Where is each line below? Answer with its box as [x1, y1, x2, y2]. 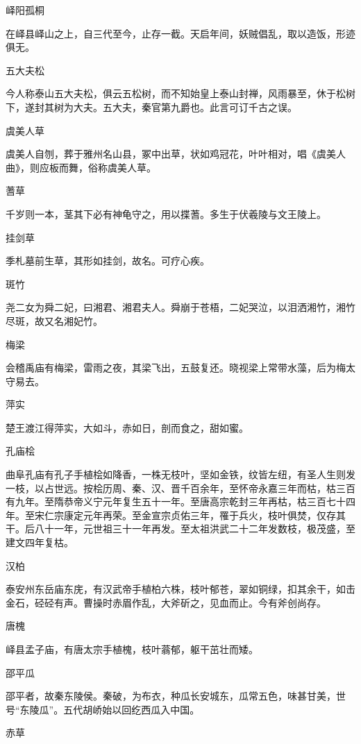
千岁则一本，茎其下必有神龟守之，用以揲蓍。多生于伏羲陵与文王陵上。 [6, 206, 326, 221]
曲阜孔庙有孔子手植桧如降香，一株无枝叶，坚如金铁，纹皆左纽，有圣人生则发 [6, 467, 355, 482]
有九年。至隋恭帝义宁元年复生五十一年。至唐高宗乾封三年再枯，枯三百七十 [6, 494, 346, 509]
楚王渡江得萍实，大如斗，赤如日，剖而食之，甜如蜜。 [6, 420, 249, 434]
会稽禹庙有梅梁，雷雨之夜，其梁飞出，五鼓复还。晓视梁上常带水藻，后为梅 [6, 360, 346, 375]
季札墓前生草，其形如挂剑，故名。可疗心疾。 [6, 253, 210, 268]
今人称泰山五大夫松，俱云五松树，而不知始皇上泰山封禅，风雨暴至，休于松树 [6, 86, 355, 101]
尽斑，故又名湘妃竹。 [6, 313, 103, 328]
